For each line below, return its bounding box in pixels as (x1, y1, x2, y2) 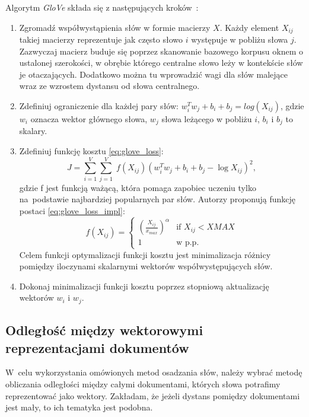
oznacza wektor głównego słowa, (30, 113, 148, 125)
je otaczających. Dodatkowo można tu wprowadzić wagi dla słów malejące (19, 68, 288, 80)
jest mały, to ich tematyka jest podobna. (5, 401, 153, 413)
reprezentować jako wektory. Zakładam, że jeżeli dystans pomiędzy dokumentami (5, 389, 300, 402)
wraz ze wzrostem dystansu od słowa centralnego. (19, 79, 200, 92)
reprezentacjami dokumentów (5, 338, 189, 356)
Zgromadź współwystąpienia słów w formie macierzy (19, 21, 211, 33)
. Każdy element (219, 21, 279, 33)
